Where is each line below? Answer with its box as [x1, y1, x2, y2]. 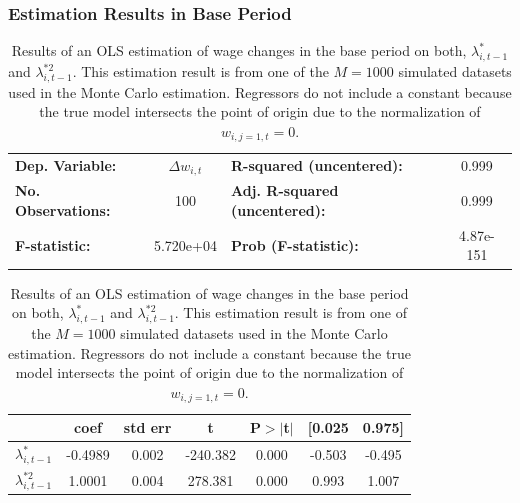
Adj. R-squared [230, 180, 339, 201]
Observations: [15, 200, 111, 220]
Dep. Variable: [15, 155, 117, 176]
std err [123, 417, 172, 438]
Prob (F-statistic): [230, 234, 359, 255]
